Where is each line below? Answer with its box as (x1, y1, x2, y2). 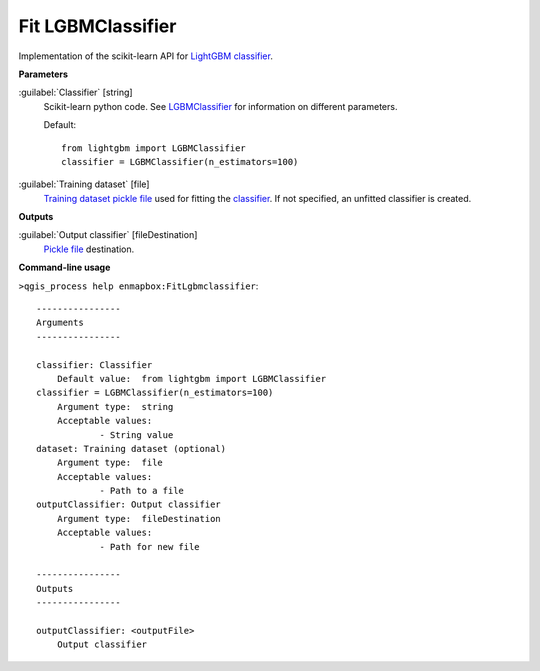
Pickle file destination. (43, 243, 135, 255)
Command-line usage (18, 261, 111, 274)
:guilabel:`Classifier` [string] (18, 86, 134, 99)
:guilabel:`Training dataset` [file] (18, 178, 150, 190)
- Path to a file (99, 485, 185, 497)
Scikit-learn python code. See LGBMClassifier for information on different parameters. (43, 100, 398, 112)
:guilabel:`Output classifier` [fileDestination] (18, 229, 198, 241)
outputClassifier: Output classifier (36, 499, 222, 510)
